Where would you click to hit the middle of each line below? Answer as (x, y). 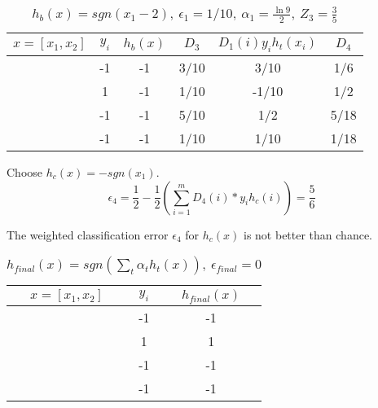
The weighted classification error (88, 234)
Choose (25, 172)
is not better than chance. (308, 234)
